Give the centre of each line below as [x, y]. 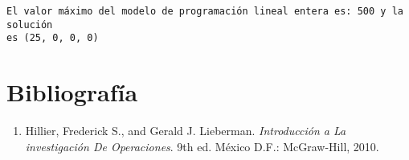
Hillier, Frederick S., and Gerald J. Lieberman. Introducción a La [186, 131]
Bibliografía [72, 92]
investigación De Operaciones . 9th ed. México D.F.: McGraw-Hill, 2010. [202, 146]
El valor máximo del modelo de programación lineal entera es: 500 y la [205, 11]
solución [30, 25]
